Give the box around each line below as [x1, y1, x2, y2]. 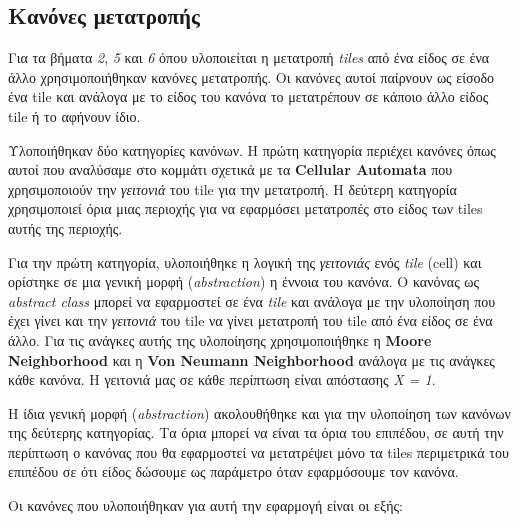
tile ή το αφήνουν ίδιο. [8, 105, 141, 126]
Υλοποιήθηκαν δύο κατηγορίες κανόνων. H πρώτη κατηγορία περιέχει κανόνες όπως [8, 139, 496, 160]
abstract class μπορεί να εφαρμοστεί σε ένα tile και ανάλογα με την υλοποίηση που [8, 290, 496, 311]
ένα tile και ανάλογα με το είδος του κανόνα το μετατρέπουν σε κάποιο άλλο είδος [8, 86, 489, 107]
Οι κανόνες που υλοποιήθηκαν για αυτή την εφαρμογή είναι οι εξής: [8, 495, 403, 516]
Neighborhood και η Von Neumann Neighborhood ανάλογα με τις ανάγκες [8, 349, 495, 370]
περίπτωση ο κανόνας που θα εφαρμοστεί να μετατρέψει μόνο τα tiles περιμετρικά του [8, 441, 509, 462]
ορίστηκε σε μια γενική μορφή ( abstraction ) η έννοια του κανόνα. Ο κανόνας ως [8, 271, 480, 292]
